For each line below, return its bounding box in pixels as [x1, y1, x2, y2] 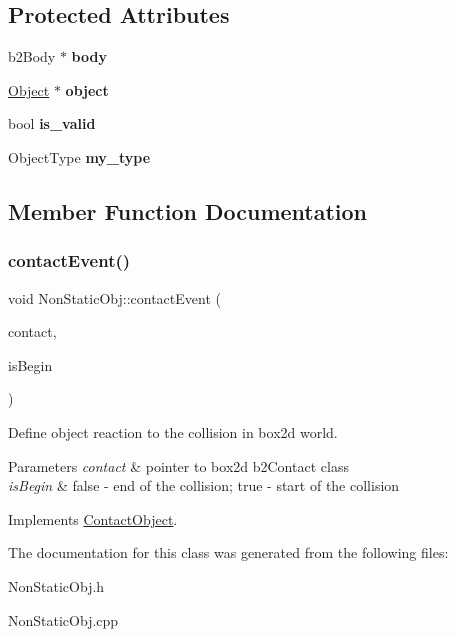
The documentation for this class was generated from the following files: [8, 542, 449, 563]
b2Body [8, 46, 56, 67]
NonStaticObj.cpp [8, 609, 119, 630]
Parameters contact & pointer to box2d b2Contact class [8, 455, 349, 476]
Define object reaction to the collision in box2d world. [8, 421, 338, 442]
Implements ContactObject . [8, 508, 178, 529]
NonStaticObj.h [8, 575, 105, 596]
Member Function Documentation [8, 195, 368, 226]
